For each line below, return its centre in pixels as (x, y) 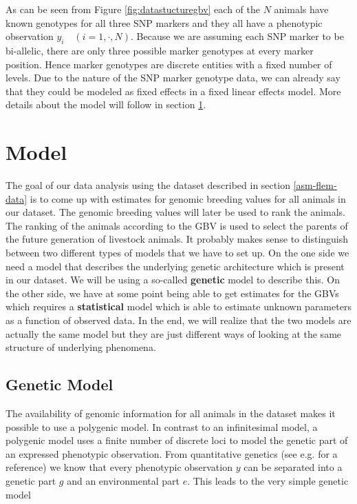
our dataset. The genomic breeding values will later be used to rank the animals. (175, 212)
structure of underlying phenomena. (81, 347)
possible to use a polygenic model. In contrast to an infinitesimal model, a (162, 426)
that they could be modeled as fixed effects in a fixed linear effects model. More (173, 91)
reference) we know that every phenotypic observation (119, 467)
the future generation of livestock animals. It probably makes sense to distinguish (177, 239)
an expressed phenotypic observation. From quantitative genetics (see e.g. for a (172, 453)
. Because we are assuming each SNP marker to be (237, 36)
